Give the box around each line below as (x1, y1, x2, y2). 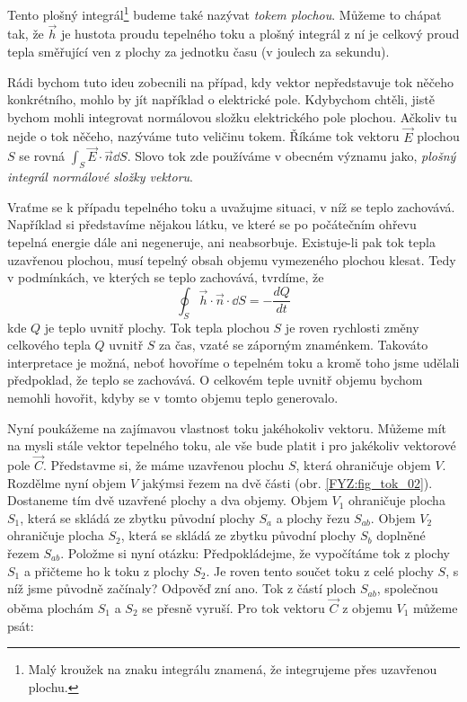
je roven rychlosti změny (285, 317, 419, 336)
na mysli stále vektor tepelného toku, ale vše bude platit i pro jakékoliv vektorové (7, 436, 456, 455)
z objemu (342, 598, 392, 617)
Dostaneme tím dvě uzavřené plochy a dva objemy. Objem (7, 491, 328, 510)
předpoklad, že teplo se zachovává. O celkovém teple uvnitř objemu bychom (7, 370, 423, 389)
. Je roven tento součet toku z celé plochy (206, 561, 434, 580)
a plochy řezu (276, 508, 350, 527)
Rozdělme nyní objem (7, 473, 127, 492)
